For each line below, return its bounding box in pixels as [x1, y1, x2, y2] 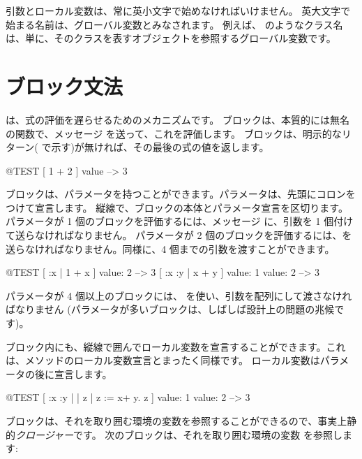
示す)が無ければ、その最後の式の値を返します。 [51, 140, 269, 154]
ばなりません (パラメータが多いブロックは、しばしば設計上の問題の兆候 [6, 302, 335, 316]
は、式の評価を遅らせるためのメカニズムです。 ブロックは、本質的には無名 [6, 112, 349, 126]
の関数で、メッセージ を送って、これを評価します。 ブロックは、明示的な [6, 126, 342, 140]
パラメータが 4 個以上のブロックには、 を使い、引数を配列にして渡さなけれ [6, 288, 352, 303]
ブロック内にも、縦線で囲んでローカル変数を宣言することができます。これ [6, 339, 346, 354]
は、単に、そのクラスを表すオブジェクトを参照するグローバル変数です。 [6, 31, 336, 45]
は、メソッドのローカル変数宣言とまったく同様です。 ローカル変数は [6, 353, 320, 367]
